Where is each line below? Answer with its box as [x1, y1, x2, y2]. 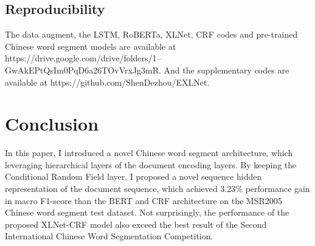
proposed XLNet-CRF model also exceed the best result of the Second [5, 217, 267, 230]
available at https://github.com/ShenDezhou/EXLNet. [5, 75, 210, 88]
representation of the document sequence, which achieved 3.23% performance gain [5, 182, 310, 195]
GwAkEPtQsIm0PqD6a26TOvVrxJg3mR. [5, 63, 161, 76]
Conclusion [5, 111, 99, 136]
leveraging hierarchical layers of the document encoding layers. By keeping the [5, 158, 297, 171]
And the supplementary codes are [164, 63, 289, 76]
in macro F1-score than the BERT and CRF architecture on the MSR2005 [5, 194, 282, 207]
